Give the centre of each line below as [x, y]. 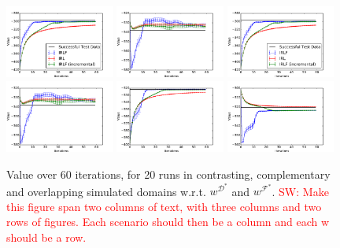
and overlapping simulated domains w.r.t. [106, 191]
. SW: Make [300, 191]
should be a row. [46, 237]
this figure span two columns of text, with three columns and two [164, 206]
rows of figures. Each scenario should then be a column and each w [168, 222]
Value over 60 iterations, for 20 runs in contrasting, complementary [168, 174]
